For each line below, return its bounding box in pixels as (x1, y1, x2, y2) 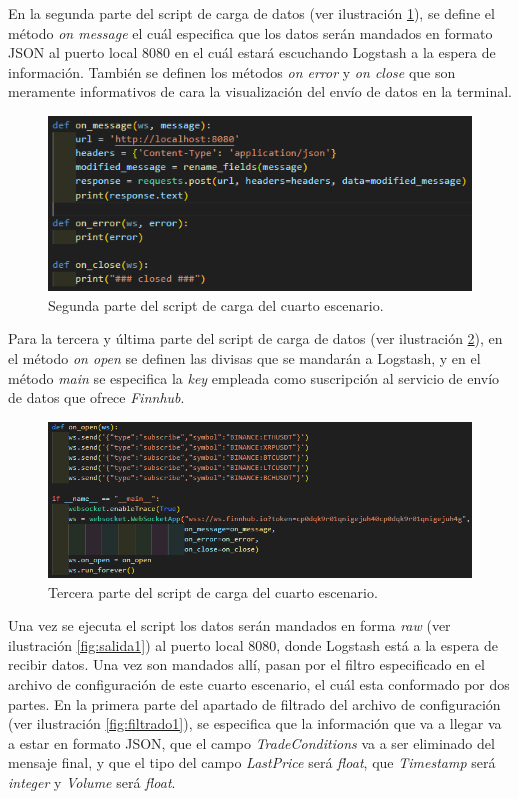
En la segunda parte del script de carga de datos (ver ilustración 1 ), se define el (8, 3, 495, 23)
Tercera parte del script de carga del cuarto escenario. (48, 581, 378, 602)
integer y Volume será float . (8, 771, 176, 792)
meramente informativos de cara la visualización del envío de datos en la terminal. (8, 81, 512, 102)
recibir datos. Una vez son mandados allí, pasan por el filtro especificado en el (8, 654, 485, 675)
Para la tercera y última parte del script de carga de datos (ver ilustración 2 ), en (8, 328, 503, 349)
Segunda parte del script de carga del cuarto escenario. (48, 294, 384, 315)
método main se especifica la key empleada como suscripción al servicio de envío (8, 367, 500, 388)
